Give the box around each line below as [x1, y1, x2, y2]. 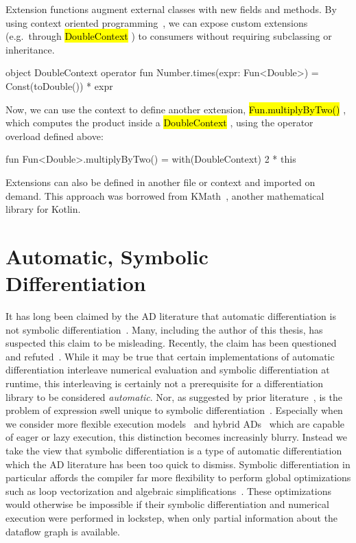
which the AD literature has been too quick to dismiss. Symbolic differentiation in [5, 457, 351, 471]
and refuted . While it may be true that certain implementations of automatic [5, 349, 335, 363]
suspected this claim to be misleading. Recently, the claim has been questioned [5, 336, 337, 350]
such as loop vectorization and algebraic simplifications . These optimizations [5, 483, 331, 498]
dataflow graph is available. [5, 524, 120, 538]
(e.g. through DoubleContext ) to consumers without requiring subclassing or [5, 29, 332, 43]
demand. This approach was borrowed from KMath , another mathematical [5, 188, 324, 203]
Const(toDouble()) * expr [5, 78, 113, 93]
